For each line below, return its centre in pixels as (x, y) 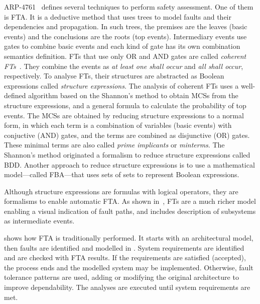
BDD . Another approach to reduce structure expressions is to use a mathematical (129, 164)
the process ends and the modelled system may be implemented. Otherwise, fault (129, 267)
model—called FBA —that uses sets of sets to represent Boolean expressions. (122, 174)
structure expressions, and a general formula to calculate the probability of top (125, 105)
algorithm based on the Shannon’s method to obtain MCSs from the (133, 95)
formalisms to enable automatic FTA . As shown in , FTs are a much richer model (130, 201)
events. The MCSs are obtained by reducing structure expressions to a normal (124, 115)
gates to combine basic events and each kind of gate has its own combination (122, 46)
